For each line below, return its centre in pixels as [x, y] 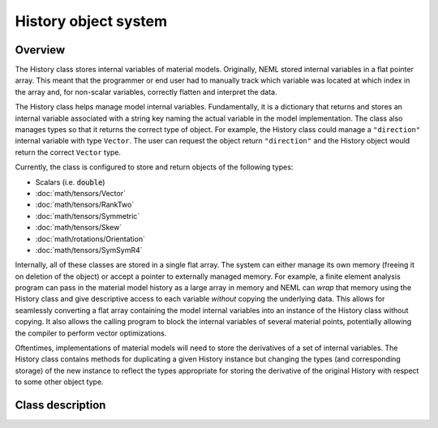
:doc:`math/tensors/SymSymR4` [89, 250]
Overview [40, 50]
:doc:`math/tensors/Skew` [79, 228]
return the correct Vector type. [68, 152]
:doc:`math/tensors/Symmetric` [88, 216]
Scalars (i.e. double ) [70, 182]
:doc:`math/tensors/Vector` [80, 193]
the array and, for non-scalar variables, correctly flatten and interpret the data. [146, 92]
